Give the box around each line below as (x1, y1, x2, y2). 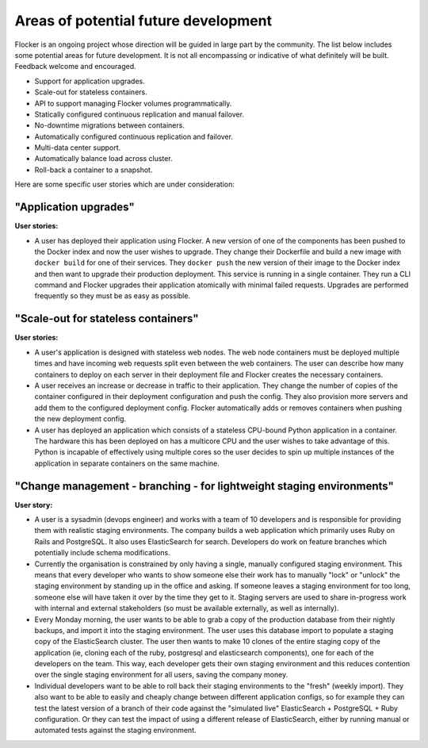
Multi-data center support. (34, 143, 121, 152)
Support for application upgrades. (34, 76, 146, 86)
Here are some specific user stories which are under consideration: (14, 179, 235, 190)
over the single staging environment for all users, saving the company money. (34, 670, 289, 680)
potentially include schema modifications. (34, 548, 170, 558)
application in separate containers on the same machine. (34, 458, 220, 468)
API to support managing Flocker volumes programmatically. (34, 98, 232, 108)
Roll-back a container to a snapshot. (34, 165, 153, 175)
